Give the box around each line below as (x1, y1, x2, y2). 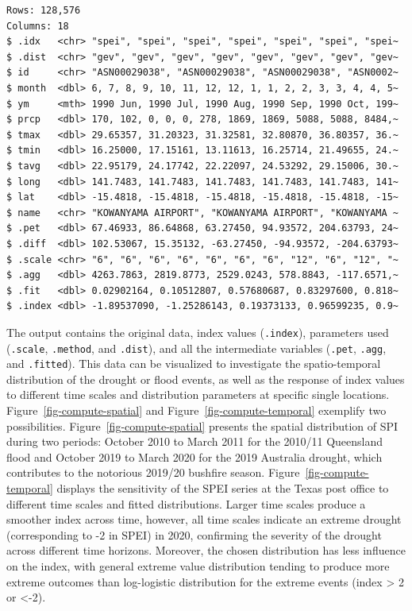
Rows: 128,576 (6, 5, 81, 16)
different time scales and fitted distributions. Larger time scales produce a (6, 495, 366, 512)
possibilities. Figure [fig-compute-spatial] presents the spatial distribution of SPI (6, 417, 399, 434)
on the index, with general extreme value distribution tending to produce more (6, 557, 390, 574)
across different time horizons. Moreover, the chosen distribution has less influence (6, 542, 406, 559)
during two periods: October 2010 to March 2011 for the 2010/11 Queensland (6, 433, 383, 450)
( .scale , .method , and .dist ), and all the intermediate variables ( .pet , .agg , (6, 339, 387, 356)
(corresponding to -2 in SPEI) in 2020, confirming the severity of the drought (6, 526, 382, 543)
